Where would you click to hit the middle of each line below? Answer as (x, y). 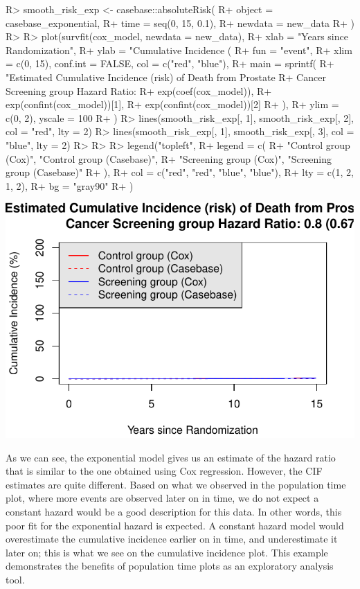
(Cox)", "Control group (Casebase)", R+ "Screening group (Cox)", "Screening (169, 158)
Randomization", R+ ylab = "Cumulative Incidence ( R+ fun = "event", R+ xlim (179, 50)
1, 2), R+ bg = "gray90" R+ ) (70, 185)
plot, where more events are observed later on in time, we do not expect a (162, 498)
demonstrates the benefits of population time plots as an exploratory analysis (170, 566)
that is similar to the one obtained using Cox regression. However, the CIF (164, 471)
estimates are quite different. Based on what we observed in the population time (176, 484)
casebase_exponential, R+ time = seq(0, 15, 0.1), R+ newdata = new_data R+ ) (180, 23)
